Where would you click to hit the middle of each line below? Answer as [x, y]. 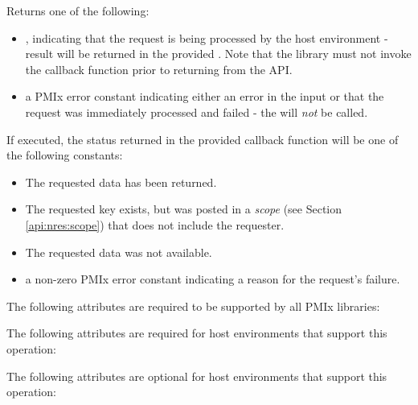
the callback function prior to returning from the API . [159, 69]
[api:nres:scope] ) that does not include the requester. [155, 224]
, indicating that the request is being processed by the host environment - [207, 37]
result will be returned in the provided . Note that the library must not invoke [218, 54]
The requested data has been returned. [121, 182]
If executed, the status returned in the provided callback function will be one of [203, 139]
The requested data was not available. [119, 252]
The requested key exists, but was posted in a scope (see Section [184, 209]
